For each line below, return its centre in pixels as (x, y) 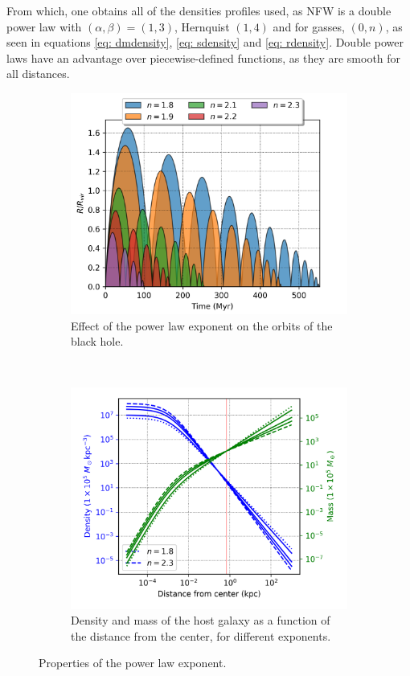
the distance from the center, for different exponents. (201, 635)
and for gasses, (309, 26)
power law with (44, 26)
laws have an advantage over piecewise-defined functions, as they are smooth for (204, 57)
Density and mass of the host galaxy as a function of (201, 620)
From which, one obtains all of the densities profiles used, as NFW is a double (199, 10)
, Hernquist (202, 26)
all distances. (38, 74)
